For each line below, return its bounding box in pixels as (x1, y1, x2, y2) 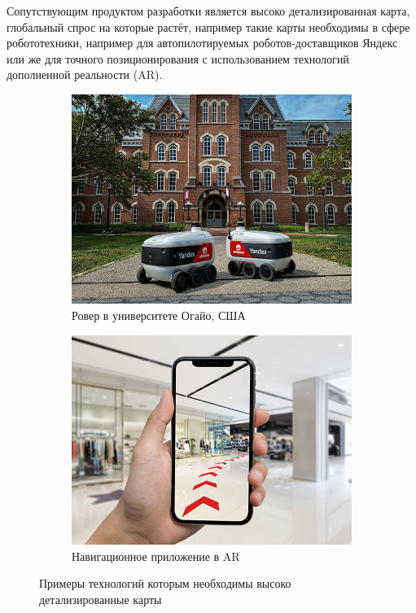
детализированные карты (39, 590, 162, 607)
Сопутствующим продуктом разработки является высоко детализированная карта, (7, 2, 410, 19)
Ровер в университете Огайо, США (72, 307, 246, 324)
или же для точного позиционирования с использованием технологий (7, 50, 349, 67)
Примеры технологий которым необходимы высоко (39, 575, 291, 592)
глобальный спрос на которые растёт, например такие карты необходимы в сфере (7, 18, 410, 35)
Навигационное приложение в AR (72, 547, 240, 564)
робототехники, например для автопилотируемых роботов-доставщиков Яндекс (7, 34, 398, 51)
